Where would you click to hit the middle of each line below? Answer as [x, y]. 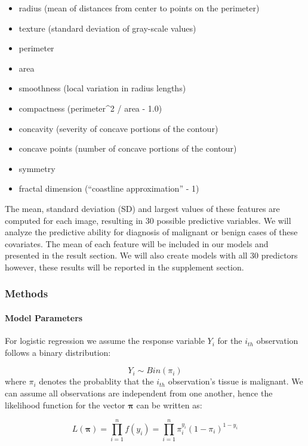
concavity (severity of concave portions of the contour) [118, 128]
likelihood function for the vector [65, 405]
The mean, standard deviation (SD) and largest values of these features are [142, 208]
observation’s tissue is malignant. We [235, 381]
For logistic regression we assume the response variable [105, 341]
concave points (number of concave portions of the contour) [128, 148]
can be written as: [169, 405]
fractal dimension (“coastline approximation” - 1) [109, 188]
